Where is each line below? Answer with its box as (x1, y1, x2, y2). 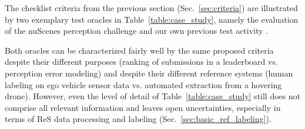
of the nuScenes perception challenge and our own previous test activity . (5, 25, 268, 37)
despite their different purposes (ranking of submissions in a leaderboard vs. (5, 55, 278, 68)
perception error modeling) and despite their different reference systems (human (5, 67, 293, 79)
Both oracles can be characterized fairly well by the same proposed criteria (5, 44, 274, 56)
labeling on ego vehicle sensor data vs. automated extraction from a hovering (5, 78, 282, 90)
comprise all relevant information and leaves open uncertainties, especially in (5, 101, 281, 113)
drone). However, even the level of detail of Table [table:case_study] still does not (5, 90, 301, 102)
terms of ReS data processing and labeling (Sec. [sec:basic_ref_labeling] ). (5, 113, 272, 125)
